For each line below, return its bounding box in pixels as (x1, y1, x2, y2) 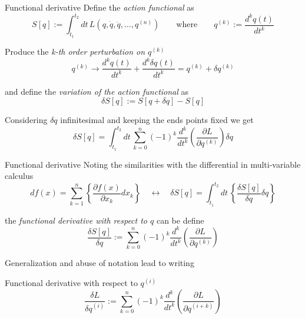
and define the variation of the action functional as (5, 85, 189, 97)
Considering (5, 114, 48, 126)
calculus (5, 170, 34, 182)
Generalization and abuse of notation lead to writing (5, 257, 194, 269)
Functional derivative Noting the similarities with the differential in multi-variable (5, 158, 301, 170)
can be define (156, 214, 204, 226)
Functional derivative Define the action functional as (5, 1, 194, 13)
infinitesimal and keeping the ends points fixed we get (60, 114, 254, 126)
